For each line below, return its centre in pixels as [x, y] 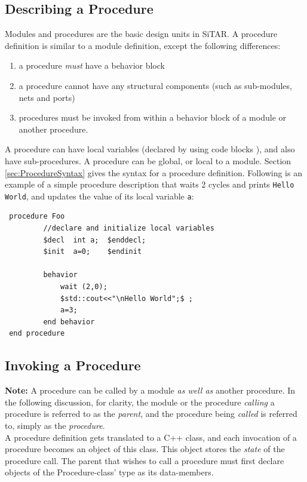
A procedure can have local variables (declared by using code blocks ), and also [150, 149]
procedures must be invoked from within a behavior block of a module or [152, 117]
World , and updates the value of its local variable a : [99, 196]
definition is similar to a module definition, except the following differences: [143, 45]
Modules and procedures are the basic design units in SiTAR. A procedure [141, 34]
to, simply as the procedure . [55, 425]
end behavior [69, 322]
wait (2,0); [84, 287]
